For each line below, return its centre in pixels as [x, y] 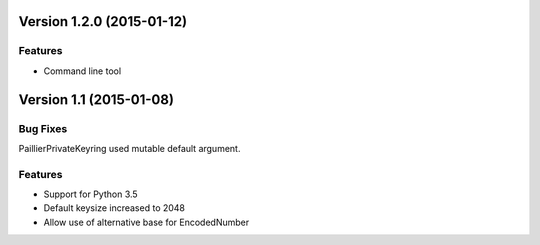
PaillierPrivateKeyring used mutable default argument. [129, 148]
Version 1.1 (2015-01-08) [96, 99]
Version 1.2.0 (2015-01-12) [103, 21]
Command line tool [82, 71]
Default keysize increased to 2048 [114, 208]
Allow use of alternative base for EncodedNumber [146, 222]
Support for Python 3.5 [91, 194]
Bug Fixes [43, 128]
